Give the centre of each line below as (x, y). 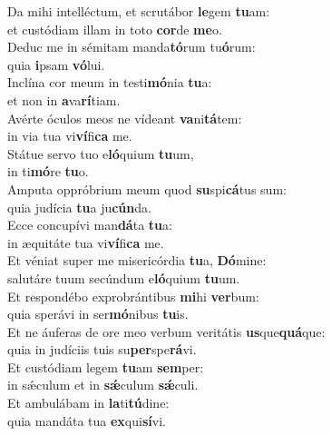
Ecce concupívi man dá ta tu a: (90, 225)
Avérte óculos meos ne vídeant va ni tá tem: (125, 118)
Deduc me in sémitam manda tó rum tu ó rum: (132, 47)
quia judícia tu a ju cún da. (79, 207)
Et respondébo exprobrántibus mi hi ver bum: (133, 296)
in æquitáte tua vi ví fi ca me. (86, 242)
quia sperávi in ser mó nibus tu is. (98, 314)
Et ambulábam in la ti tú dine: (88, 403)
